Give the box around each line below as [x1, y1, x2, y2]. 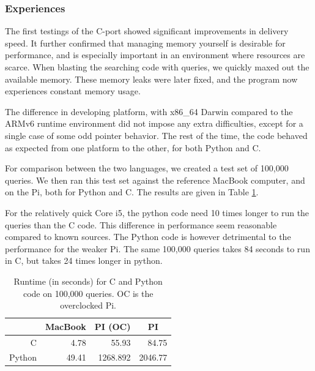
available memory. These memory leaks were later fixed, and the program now [5, 72, 298, 85]
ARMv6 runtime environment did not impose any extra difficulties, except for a [5, 117, 303, 130]
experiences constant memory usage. [5, 84, 141, 97]
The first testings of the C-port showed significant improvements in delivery [5, 24, 289, 37]
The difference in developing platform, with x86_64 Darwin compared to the [5, 105, 293, 118]
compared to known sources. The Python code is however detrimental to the [5, 230, 291, 243]
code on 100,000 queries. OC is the [23, 287, 154, 299]
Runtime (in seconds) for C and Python [13, 274, 163, 287]
